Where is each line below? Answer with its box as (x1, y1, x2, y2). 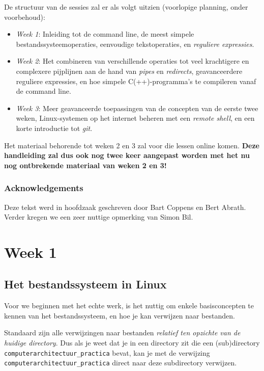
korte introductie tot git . (16, 122, 93, 133)
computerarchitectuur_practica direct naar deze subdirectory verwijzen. (4, 357, 237, 368)
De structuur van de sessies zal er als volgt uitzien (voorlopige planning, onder (4, 2, 248, 12)
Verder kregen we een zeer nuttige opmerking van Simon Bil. (4, 211, 193, 222)
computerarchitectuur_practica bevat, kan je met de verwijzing (4, 347, 210, 358)
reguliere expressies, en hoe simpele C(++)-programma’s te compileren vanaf (16, 75, 256, 86)
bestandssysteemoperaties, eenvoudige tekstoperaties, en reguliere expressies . (16, 38, 254, 49)
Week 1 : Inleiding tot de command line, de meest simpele (16, 29, 194, 39)
